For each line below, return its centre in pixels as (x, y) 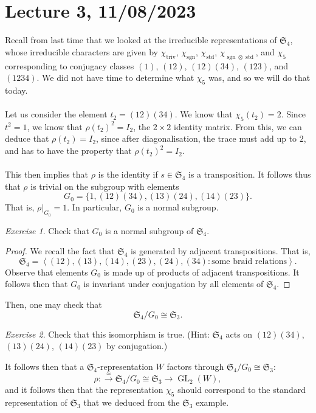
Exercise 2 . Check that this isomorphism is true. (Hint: (107, 334)
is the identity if (128, 174)
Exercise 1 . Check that (47, 230)
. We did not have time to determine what (115, 78)
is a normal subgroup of (149, 230)
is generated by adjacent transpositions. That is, (221, 251)
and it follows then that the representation (84, 390)
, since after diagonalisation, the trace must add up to (196, 138)
